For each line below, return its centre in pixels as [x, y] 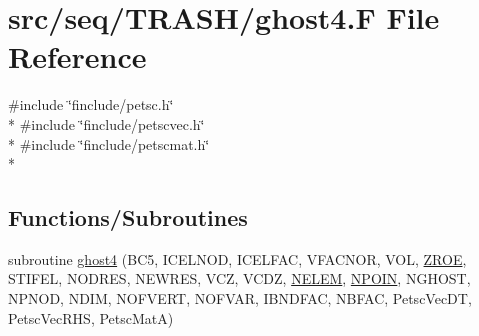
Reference [77, 56]
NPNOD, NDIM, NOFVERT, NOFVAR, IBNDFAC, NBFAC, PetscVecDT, [240, 298]
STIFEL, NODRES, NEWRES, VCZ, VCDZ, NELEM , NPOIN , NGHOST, [239, 278]
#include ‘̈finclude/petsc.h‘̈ [91, 104]
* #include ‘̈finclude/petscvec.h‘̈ [106, 123]
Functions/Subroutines [128, 217]
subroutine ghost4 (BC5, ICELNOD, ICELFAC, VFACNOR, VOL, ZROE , [237, 258]
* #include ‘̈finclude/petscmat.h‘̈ [109, 143]
